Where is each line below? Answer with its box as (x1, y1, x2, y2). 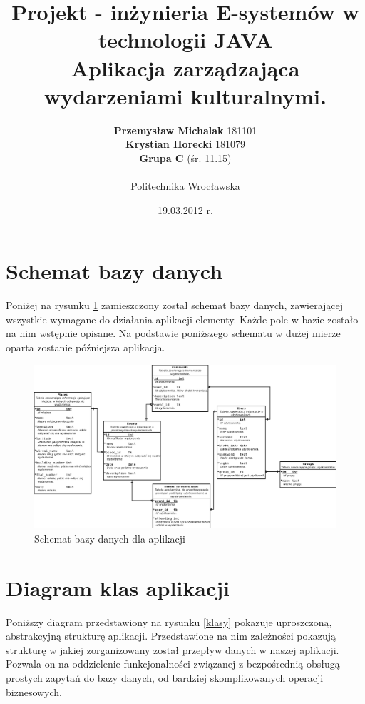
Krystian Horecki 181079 (125, 136, 245, 151)
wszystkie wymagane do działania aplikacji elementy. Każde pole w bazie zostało (6, 311, 359, 326)
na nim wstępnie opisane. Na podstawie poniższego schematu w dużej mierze (6, 326, 341, 341)
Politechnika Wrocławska (130, 178, 240, 193)
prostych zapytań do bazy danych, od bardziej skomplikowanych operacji (6, 670, 324, 685)
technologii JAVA (98, 25, 273, 54)
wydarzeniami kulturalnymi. (44, 81, 327, 110)
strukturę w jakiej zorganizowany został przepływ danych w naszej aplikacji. (6, 642, 339, 657)
